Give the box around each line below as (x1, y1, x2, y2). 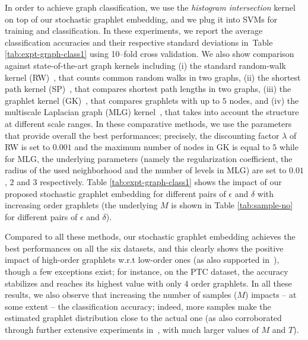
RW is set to (5, 141, 50, 153)
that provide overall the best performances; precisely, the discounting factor (5, 129, 280, 141)
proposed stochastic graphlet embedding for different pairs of (5, 187, 226, 199)
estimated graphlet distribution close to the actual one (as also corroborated (5, 312, 282, 324)
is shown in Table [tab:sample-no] (171, 199, 293, 211)
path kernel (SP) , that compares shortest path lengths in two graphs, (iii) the (5, 82, 291, 95)
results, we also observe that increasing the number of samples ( (5, 288, 237, 301)
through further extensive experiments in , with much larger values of (5, 323, 259, 336)
